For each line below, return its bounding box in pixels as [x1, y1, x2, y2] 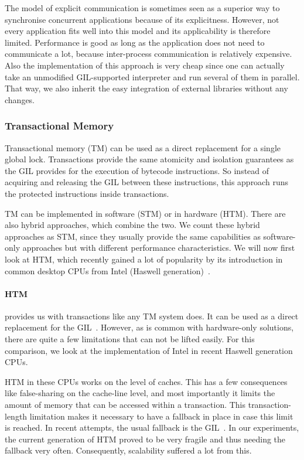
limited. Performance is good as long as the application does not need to [5, 36, 265, 48]
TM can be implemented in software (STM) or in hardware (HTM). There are [5, 207, 286, 219]
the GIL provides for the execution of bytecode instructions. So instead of [5, 164, 269, 176]
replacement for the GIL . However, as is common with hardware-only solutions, [5, 321, 294, 333]
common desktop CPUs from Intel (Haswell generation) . [5, 264, 210, 277]
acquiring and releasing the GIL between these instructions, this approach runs [5, 176, 288, 188]
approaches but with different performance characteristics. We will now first [22, 241, 295, 254]
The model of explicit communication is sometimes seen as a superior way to [5, 2, 280, 13]
